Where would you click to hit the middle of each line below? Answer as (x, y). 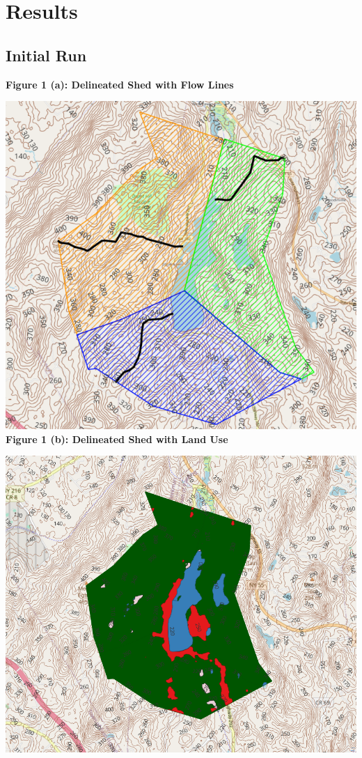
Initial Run (46, 55)
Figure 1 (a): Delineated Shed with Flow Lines (120, 84)
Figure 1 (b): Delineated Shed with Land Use (117, 439)
